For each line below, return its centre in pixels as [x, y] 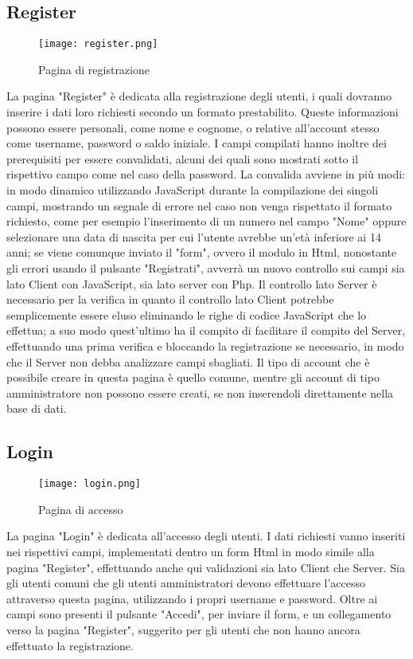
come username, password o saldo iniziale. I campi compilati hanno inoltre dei [197, 143]
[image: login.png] [90, 484]
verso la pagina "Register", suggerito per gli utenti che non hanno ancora [183, 629]
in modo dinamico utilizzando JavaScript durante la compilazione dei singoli [193, 190]
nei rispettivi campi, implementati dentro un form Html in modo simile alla [191, 551]
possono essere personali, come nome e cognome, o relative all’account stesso [193, 127]
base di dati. [37, 408]
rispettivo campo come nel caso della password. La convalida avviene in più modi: [206, 174]
